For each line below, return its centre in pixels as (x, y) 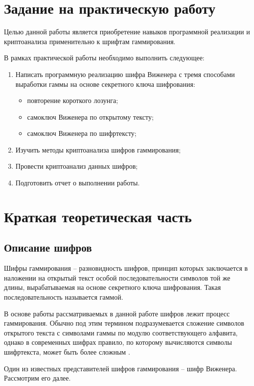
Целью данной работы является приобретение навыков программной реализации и (127, 32)
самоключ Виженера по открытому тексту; (90, 116)
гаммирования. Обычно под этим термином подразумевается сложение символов (124, 323)
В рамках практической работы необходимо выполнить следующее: (104, 58)
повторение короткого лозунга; (73, 100)
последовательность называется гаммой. (64, 297)
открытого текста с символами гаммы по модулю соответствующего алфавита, (121, 332)
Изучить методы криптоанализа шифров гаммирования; (98, 149)
